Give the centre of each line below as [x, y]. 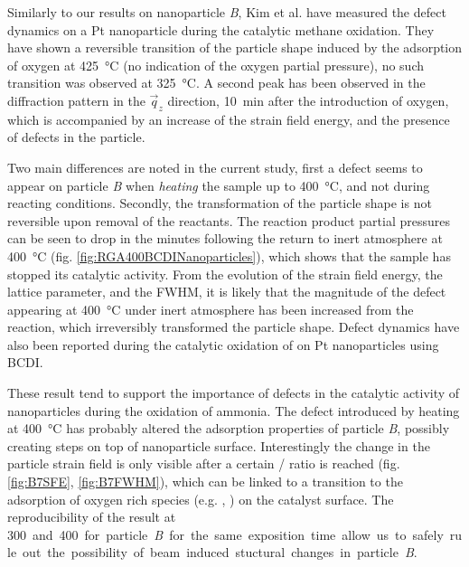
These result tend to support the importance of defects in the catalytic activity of [234, 393]
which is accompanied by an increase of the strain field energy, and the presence [229, 119]
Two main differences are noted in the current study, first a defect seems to [215, 167]
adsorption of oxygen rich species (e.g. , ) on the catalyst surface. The [201, 499]
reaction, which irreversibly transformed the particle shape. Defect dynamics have [234, 327]
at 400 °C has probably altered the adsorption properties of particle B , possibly [229, 428]
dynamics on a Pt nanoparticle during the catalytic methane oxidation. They [221, 29]
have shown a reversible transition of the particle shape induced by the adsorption [235, 47]
